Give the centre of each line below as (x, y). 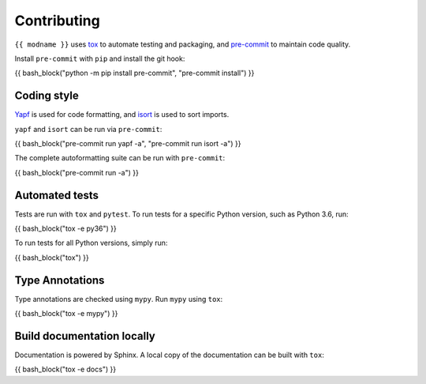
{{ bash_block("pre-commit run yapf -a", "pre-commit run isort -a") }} (128, 144)
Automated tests (56, 195)
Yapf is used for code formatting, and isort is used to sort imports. (122, 115)
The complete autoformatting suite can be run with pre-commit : (120, 158)
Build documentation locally (85, 336)
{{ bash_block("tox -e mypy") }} (66, 314)
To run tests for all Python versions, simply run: (91, 243)
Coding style (47, 96)
